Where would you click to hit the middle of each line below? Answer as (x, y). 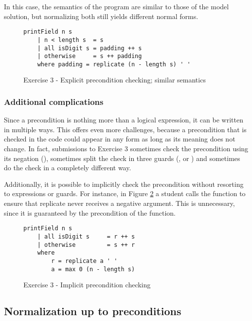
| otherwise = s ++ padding (90, 56)
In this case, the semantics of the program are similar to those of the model (117, 6)
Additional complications (54, 101)
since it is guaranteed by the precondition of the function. (90, 212)
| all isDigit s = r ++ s (86, 236)
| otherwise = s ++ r (86, 245)
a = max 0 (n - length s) (93, 269)
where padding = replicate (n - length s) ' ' (114, 64)
